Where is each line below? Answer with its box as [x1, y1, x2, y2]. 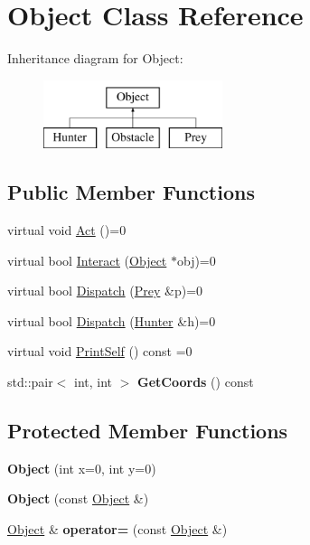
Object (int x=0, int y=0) [7, 458, 156, 477]
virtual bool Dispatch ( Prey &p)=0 [7, 281, 203, 300]
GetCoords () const [137, 372, 254, 391]
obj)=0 [176, 250, 216, 269]
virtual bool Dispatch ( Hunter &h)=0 [7, 311, 216, 330]
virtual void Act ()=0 [7, 221, 127, 240]
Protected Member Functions [7, 417, 288, 445]
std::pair [7, 372, 53, 391]
